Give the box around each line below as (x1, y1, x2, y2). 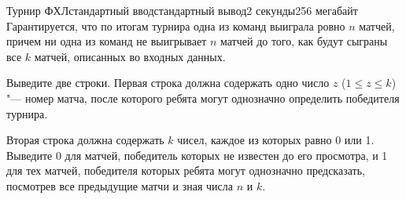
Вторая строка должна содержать (6, 132, 164, 148)
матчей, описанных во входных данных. (34, 48, 226, 64)
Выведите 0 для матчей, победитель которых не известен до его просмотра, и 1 (6, 147, 388, 163)
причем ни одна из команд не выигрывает (6, 33, 207, 49)
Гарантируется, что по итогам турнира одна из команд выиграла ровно (6, 17, 345, 34)
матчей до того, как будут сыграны (220, 33, 388, 49)
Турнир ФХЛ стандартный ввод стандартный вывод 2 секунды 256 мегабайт (6, 2, 358, 18)
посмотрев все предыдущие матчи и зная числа (6, 177, 233, 194)
